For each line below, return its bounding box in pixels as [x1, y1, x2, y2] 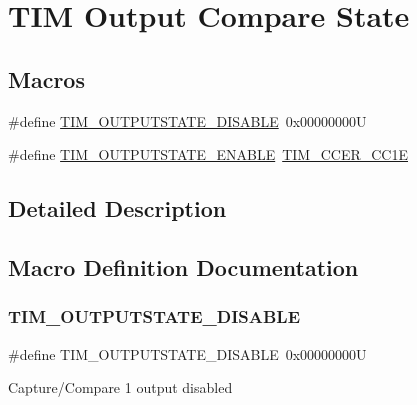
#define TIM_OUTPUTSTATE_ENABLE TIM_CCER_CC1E [8, 144, 409, 165]
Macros [8, 63, 85, 94]
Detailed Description [8, 193, 227, 224]
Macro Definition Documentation [8, 251, 359, 282]
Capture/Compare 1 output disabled [8, 377, 233, 398]
